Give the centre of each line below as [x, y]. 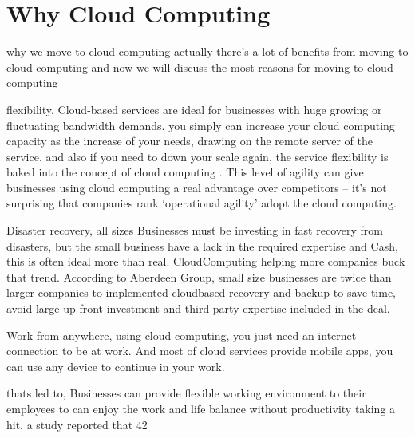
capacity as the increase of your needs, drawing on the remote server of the [190, 141]
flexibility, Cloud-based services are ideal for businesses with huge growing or [194, 109]
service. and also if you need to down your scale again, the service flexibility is [198, 156]
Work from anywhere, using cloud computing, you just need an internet [182, 335]
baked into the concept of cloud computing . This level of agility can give [185, 172]
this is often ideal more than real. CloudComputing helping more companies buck [206, 261]
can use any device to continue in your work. [116, 366]
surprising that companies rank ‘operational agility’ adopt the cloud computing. [202, 203]
